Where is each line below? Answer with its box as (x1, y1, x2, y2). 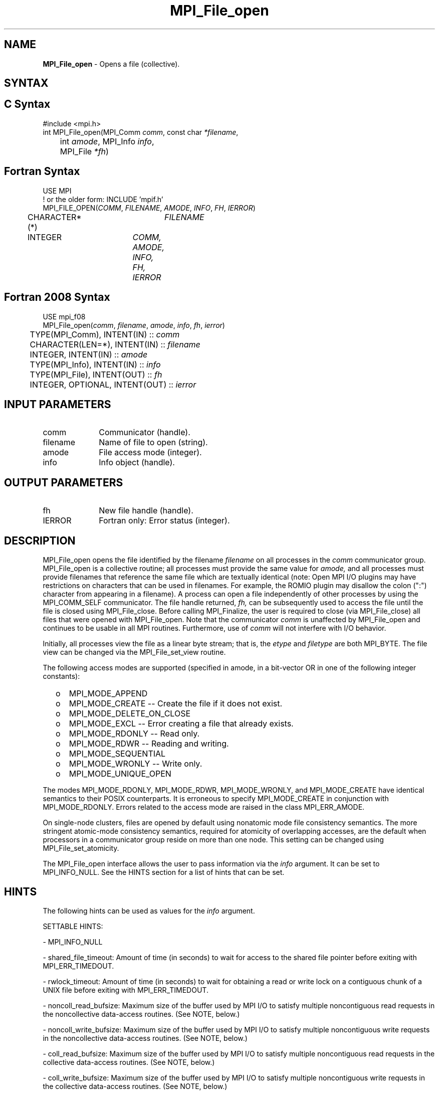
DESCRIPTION (4, 534, 76, 547)
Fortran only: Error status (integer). (99, 515, 230, 526)
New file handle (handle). (99, 505, 193, 516)
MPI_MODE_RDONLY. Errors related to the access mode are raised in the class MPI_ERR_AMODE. (43, 803, 365, 812)
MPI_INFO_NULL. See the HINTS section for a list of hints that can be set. (43, 868, 285, 877)
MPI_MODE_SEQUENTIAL (69, 749, 166, 759)
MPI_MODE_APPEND (69, 688, 148, 699)
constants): (43, 672, 80, 681)
